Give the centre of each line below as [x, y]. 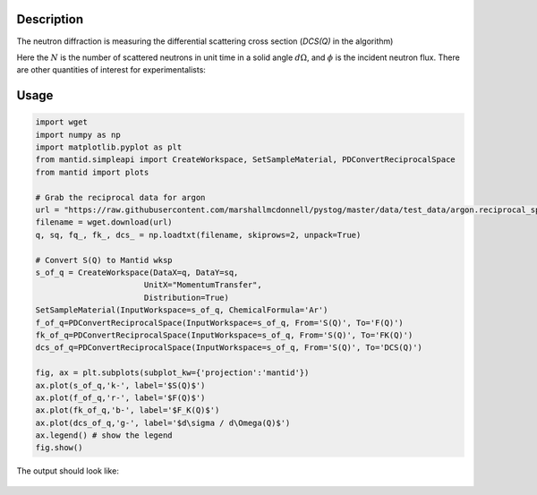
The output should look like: [68, 471]
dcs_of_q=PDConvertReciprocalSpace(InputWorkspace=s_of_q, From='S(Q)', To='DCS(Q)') [229, 348]
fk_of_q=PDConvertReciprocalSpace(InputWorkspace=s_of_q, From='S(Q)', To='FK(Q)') [224, 335]
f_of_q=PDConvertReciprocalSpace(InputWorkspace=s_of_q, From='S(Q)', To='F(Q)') [220, 323]
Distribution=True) [187, 297]
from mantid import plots [92, 172]
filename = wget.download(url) [104, 222]
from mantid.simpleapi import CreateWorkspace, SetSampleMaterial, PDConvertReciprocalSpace [245, 160]
